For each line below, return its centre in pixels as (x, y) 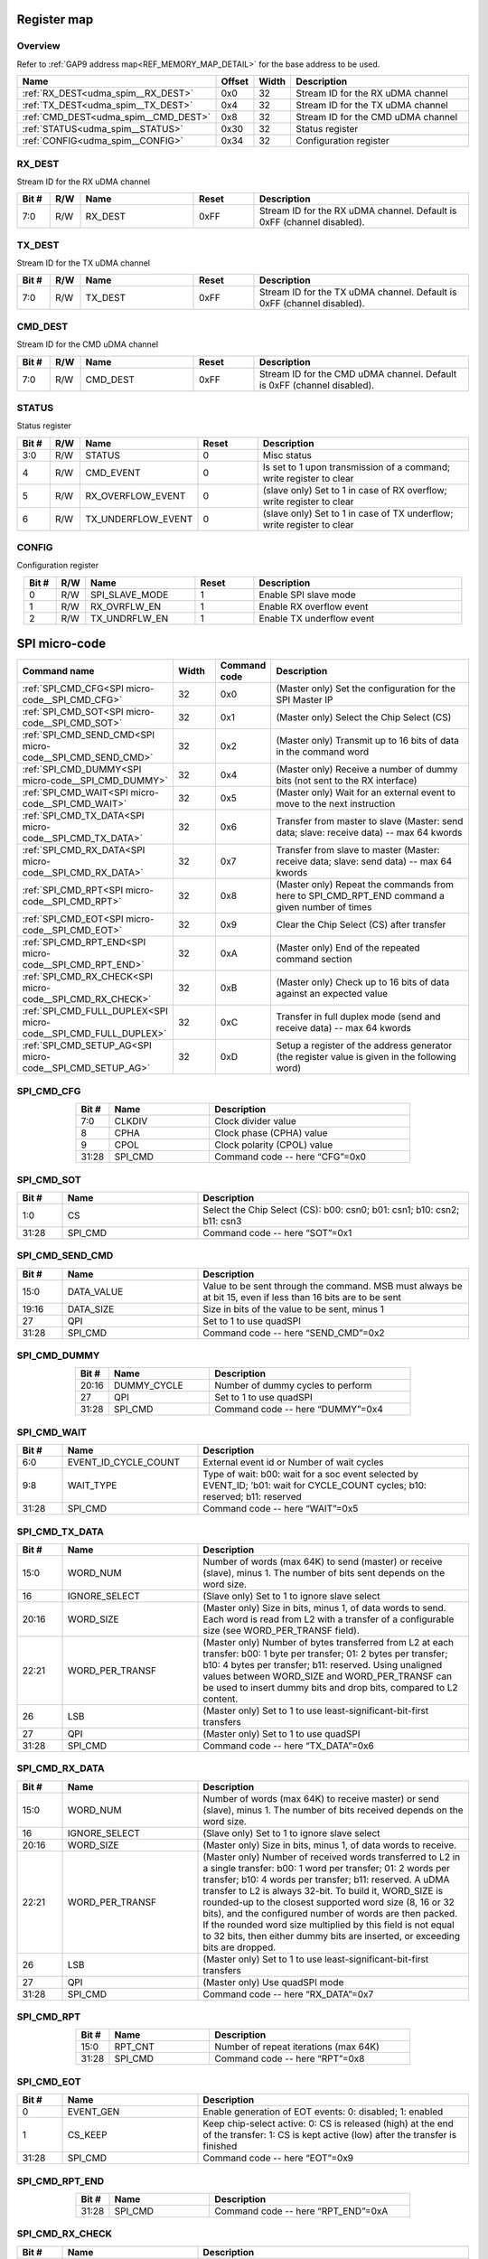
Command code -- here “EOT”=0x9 (278, 2158)
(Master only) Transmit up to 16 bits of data (368, 741)
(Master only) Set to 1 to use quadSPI (282, 1733)
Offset (235, 81)
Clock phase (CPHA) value (271, 1133)
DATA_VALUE (95, 1291)
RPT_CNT (135, 2047)
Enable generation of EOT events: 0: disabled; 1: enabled (323, 2112)
